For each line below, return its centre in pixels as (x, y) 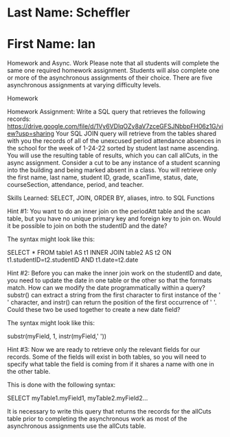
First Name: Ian (51, 44)
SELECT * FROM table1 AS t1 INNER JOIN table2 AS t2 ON (89, 253)
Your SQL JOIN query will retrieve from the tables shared (136, 134)
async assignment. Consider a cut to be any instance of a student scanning (114, 163)
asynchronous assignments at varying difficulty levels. (84, 85)
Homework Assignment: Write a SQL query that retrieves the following (106, 112)
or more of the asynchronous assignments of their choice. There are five (110, 78)
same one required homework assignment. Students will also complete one (113, 71)
